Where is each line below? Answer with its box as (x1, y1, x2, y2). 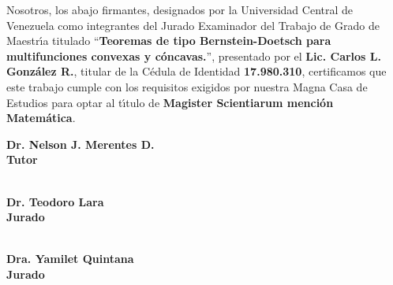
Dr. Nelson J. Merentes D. (6, 135, 155, 152)
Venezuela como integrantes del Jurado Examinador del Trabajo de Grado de (6, 17, 380, 33)
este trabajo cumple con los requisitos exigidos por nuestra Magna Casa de (6, 78, 368, 94)
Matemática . (6, 109, 76, 126)
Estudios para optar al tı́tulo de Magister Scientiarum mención (6, 94, 334, 110)
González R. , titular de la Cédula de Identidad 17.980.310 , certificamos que (6, 63, 387, 80)
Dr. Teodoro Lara (6, 193, 104, 209)
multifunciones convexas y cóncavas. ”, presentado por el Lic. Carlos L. (6, 47, 381, 64)
